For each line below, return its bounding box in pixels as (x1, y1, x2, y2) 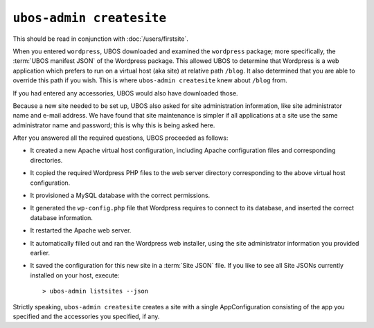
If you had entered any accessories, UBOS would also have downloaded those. (12, 89, 238, 97)
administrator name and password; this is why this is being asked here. (12, 121, 215, 129)
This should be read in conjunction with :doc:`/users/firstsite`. (12, 35, 188, 43)
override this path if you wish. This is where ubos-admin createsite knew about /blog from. (12, 76, 287, 84)
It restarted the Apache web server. (30, 226, 132, 235)
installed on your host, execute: (30, 271, 120, 280)
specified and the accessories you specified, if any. (12, 312, 160, 320)
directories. (30, 156, 63, 164)
